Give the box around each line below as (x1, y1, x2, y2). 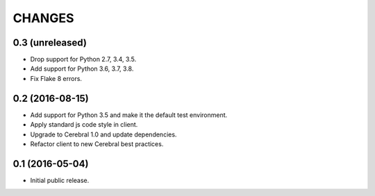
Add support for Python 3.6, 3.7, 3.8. (30, 64, 134, 73)
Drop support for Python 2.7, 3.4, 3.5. (30, 55, 137, 64)
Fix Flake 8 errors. (30, 74, 83, 82)
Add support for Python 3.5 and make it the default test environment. (30, 111, 228, 119)
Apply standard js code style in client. (30, 121, 138, 129)
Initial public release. (30, 176, 90, 184)
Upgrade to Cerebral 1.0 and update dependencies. (30, 130, 177, 139)
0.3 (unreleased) (12, 37, 87, 48)
